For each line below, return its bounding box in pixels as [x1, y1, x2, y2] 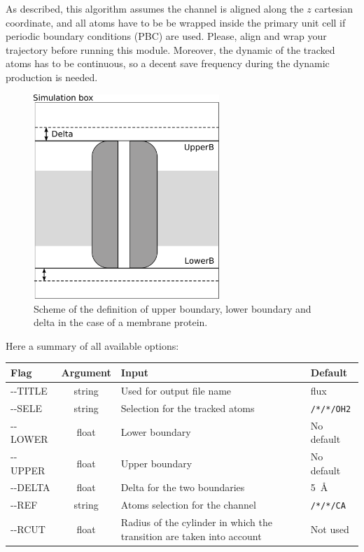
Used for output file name [120, 383, 232, 397]
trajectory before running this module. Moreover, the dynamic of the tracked [6, 42, 335, 57]
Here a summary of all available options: [6, 338, 179, 353]
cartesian [314, 1, 353, 15]
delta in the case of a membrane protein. [34, 315, 208, 330]
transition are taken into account [120, 528, 262, 543]
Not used [310, 522, 349, 536]
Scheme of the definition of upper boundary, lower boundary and [34, 301, 311, 316]
